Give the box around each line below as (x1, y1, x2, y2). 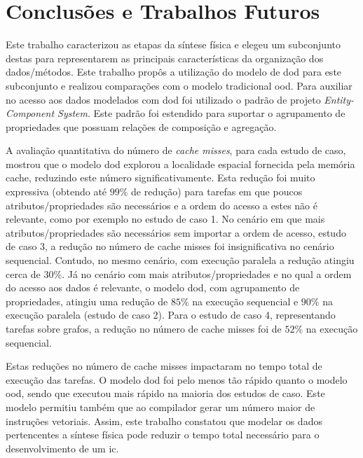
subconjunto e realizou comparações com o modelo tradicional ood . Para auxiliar (6, 78, 352, 92)
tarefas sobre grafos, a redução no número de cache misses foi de (6, 321, 282, 335)
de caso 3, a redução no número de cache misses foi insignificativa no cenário (6, 239, 334, 254)
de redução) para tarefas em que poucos (131, 184, 303, 199)
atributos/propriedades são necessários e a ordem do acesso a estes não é (6, 197, 317, 212)
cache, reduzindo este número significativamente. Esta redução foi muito (6, 170, 315, 185)
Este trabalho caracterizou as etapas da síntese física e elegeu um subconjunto (6, 37, 341, 52)
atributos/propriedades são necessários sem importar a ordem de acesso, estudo (6, 225, 346, 240)
